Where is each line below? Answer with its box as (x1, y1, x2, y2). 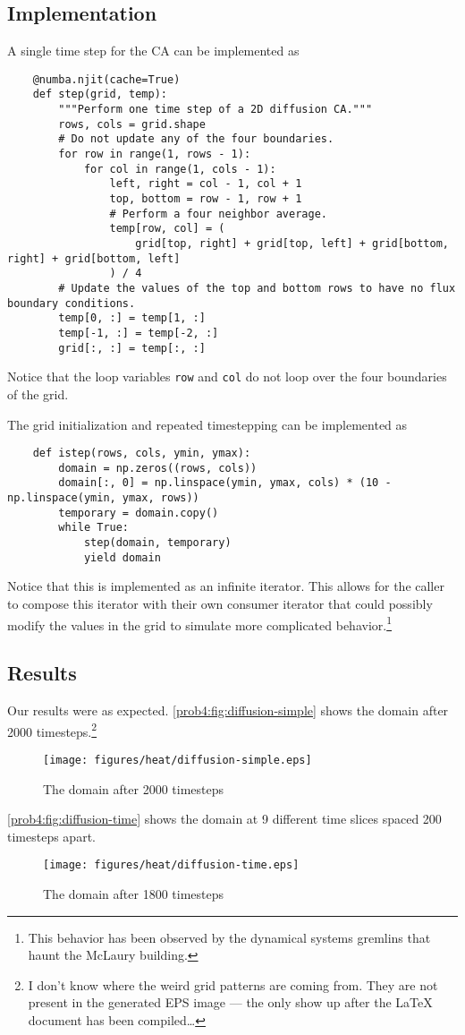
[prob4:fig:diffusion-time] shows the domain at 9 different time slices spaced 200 (7, 809, 442, 828)
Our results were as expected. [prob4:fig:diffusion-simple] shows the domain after (7, 701, 449, 719)
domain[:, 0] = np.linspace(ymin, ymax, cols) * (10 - (58, 476, 392, 490)
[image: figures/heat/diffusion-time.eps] (43, 859, 300, 872)
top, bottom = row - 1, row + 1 (109, 192, 302, 206)
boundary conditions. (7, 296, 136, 310)
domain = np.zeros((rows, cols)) (58, 461, 258, 475)
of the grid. (7, 384, 69, 403)
